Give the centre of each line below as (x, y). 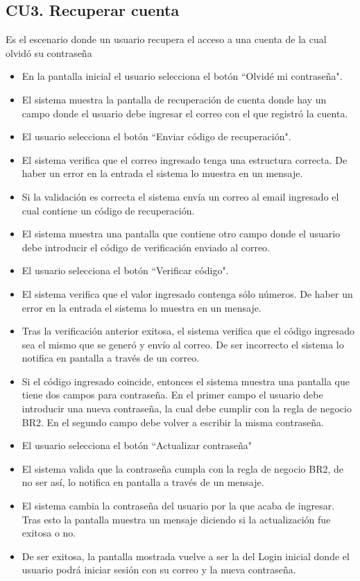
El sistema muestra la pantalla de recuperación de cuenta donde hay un (174, 99)
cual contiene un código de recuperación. (108, 210)
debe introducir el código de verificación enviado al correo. (146, 247)
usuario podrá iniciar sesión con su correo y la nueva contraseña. (159, 570)
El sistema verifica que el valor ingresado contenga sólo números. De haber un (187, 293)
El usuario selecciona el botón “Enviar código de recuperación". (156, 136)
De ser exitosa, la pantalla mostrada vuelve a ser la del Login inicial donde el (186, 556)
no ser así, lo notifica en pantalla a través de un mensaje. (143, 482)
